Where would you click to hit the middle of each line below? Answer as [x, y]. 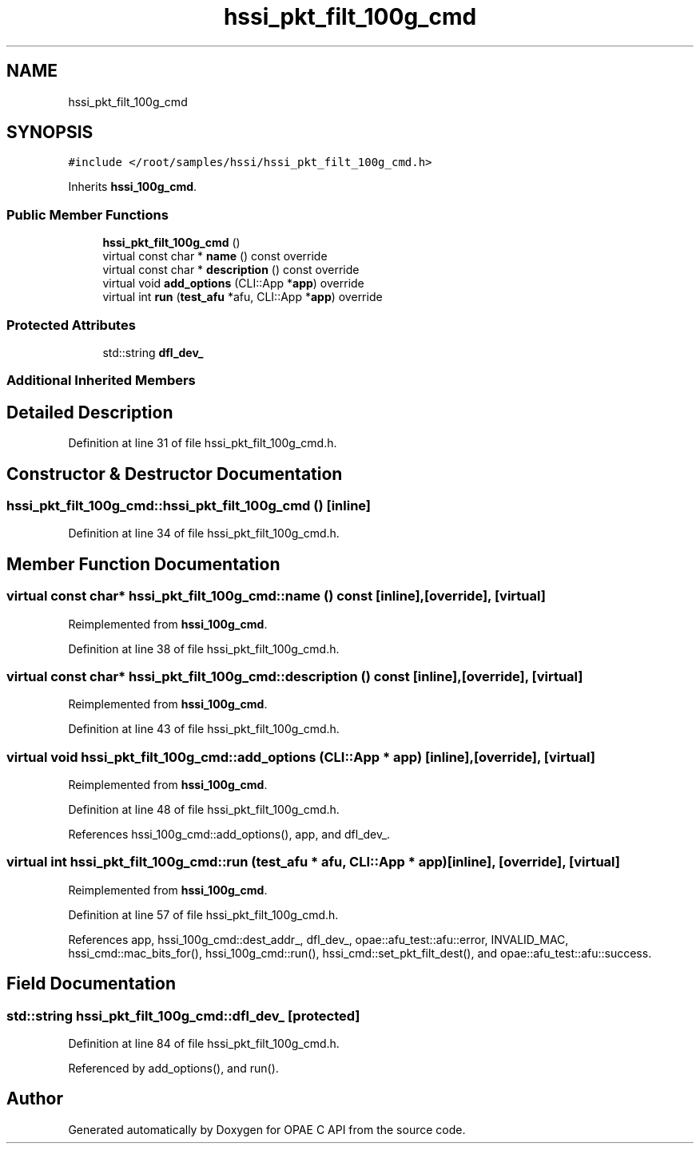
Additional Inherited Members [101, 381]
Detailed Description [90, 412]
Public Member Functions [87, 214]
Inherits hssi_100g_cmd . [133, 187]
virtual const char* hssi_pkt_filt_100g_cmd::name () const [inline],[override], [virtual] [276, 596]
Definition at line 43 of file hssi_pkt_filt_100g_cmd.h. [204, 729]
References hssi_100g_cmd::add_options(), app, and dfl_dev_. [229, 835]
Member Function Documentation [143, 564]
